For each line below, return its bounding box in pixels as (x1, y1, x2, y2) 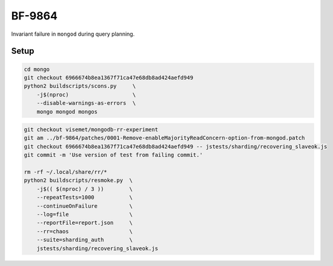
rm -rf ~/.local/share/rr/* (24, 168, 107, 176)
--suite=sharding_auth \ (36, 236, 133, 244)
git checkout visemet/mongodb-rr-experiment (24, 126, 159, 133)
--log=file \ (36, 211, 133, 218)
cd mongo (24, 65, 50, 73)
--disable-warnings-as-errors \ (36, 100, 136, 107)
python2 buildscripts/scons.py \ (24, 82, 136, 90)
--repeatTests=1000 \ (36, 194, 133, 201)
